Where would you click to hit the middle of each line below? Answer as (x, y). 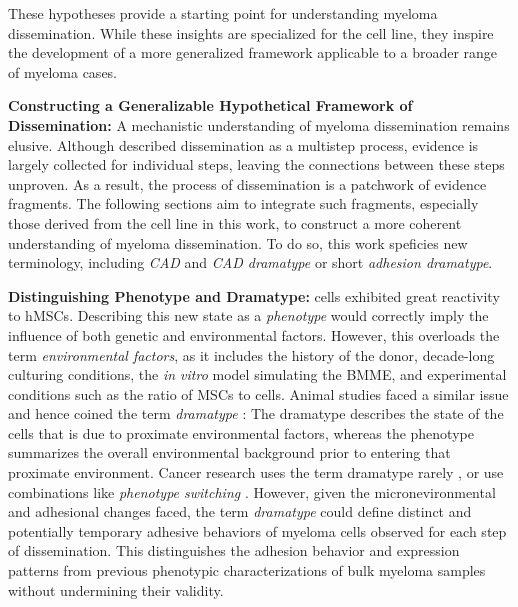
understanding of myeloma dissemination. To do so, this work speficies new (238, 242)
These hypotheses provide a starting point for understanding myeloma (223, 13)
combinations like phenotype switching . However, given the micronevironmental (252, 491)
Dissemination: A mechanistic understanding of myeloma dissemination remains (259, 124)
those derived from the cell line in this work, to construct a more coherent (235, 222)
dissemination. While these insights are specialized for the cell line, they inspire (251, 32)
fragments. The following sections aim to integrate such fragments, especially (243, 203)
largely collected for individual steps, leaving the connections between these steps (256, 164)
